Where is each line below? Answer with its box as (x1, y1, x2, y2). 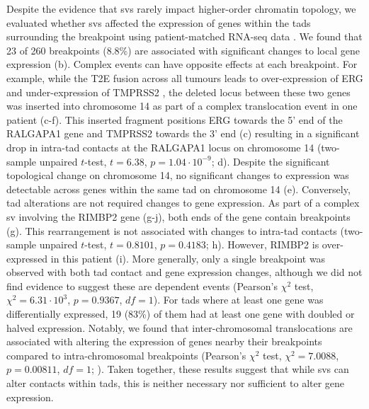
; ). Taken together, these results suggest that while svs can (91, 362, 349, 376)
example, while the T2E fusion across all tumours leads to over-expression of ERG (6, 70, 363, 85)
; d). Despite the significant (211, 154, 330, 168)
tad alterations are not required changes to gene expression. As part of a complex (6, 195, 360, 210)
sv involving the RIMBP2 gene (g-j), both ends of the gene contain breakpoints (6, 209, 351, 224)
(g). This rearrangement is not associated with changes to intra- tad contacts (6, 223, 337, 238)
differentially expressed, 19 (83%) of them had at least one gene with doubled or (6, 306, 355, 321)
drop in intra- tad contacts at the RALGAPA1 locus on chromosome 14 (6, 139, 314, 154)
